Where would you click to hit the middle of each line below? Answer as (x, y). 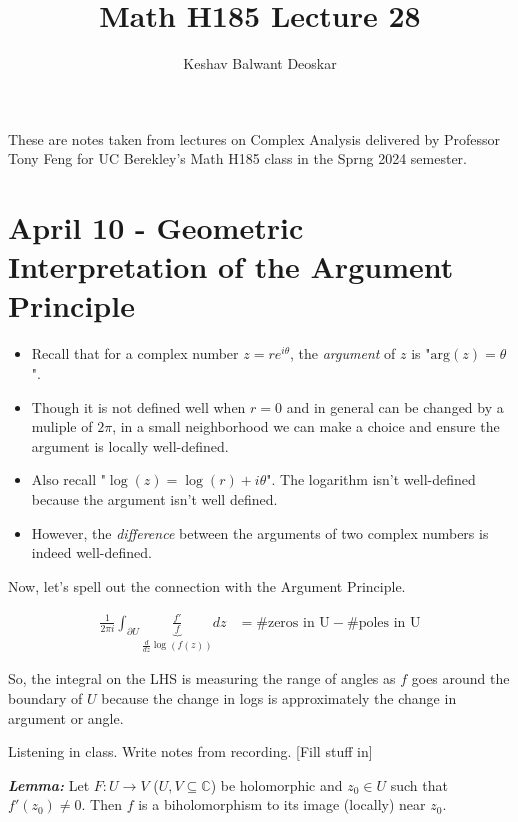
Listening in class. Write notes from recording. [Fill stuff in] (190, 751)
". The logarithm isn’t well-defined (371, 479)
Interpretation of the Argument (231, 266)
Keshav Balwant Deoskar (260, 63)
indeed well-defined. (91, 552)
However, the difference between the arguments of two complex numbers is (260, 532)
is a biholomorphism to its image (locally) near (282, 804)
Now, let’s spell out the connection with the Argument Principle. (207, 585)
